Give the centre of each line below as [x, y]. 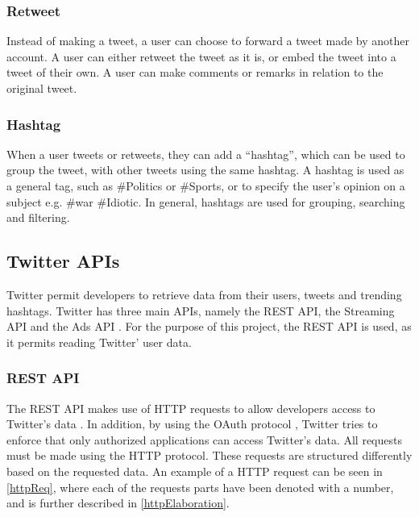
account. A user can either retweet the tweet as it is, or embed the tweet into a [201, 56]
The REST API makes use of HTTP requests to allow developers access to [191, 408]
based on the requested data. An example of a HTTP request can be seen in [195, 471]
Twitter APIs [63, 261]
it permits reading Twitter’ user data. [99, 342]
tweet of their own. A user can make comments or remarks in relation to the [195, 72]
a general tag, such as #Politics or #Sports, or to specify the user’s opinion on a [206, 186]
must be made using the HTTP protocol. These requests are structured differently [209, 455]
